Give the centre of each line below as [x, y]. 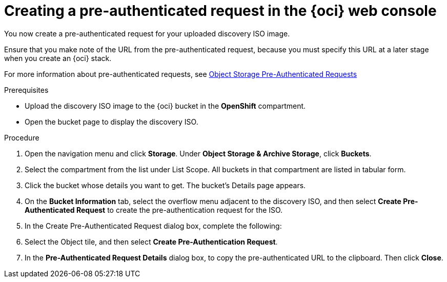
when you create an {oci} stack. [58, 58]
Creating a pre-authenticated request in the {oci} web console [220, 11]
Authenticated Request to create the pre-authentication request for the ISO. [154, 210]
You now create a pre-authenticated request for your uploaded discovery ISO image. [147, 33]
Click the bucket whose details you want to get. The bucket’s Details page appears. [165, 185]
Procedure [22, 137]
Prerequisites [26, 90]
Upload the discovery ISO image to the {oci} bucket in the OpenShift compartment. [165, 106]
